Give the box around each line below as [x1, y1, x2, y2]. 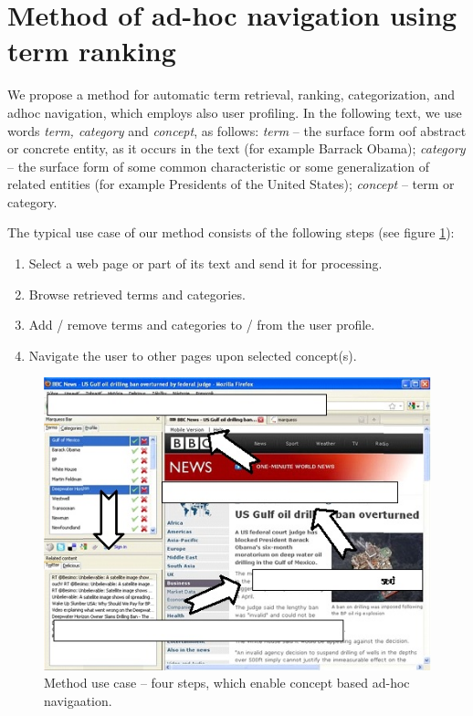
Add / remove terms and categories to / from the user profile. [28, 315, 375, 334]
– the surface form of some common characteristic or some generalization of [7, 156, 430, 175]
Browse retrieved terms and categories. [28, 284, 246, 303]
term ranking [7, 32, 176, 69]
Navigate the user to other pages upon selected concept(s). [28, 345, 357, 364]
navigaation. [44, 691, 112, 711]
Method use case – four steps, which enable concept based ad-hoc [44, 673, 410, 692]
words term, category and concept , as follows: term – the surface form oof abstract [7, 121, 467, 140]
